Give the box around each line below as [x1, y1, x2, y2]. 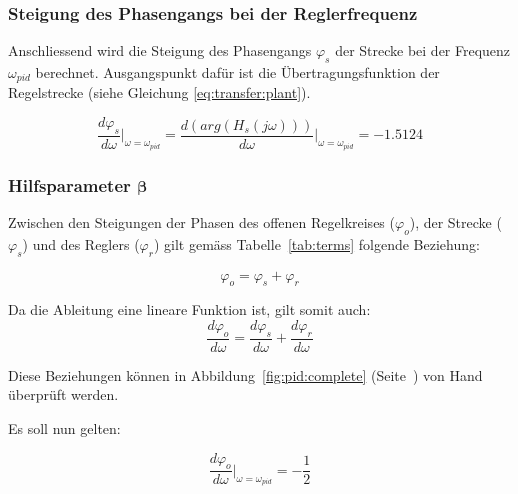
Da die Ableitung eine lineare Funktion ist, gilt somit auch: [8, 299, 371, 320]
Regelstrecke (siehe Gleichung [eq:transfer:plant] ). [8, 82, 311, 103]
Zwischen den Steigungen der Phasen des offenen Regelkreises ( [8, 211, 395, 232]
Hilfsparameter [8, 172, 131, 197]
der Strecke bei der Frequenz [335, 40, 511, 61]
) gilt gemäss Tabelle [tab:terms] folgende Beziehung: [153, 233, 480, 254]
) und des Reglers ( [22, 233, 140, 254]
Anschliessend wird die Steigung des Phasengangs [8, 40, 312, 61]
